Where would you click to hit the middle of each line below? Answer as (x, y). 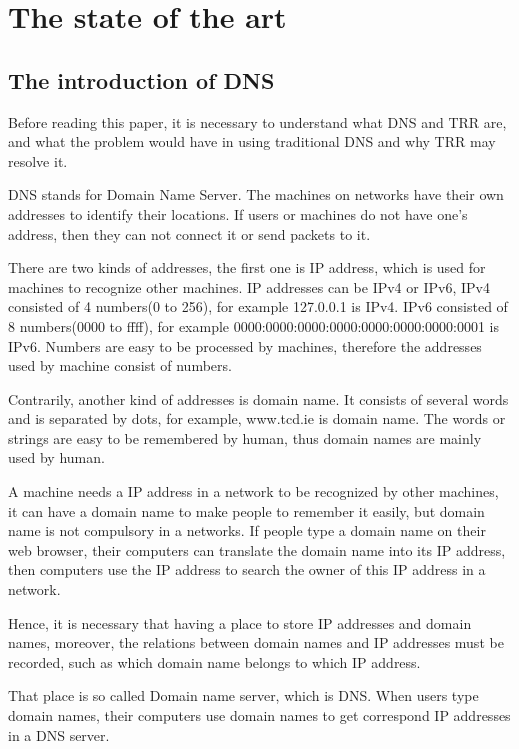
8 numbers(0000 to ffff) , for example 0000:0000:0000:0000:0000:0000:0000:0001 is (254, 325)
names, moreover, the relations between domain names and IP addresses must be (256, 642)
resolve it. (38, 160)
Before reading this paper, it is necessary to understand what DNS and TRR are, (257, 121)
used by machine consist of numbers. (120, 365)
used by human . (56, 457)
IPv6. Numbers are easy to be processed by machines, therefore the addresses (245, 345)
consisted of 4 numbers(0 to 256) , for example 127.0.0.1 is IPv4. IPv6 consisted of (258, 306)
